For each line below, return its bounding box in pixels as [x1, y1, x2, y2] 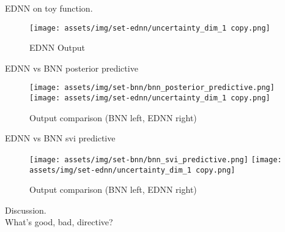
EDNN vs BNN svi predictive [5, 132, 116, 144]
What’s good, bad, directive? [5, 215, 113, 228]
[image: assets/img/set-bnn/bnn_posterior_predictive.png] [29, 83, 275, 92]
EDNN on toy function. [5, 2, 93, 14]
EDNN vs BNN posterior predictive [5, 61, 138, 74]
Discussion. [5, 203, 46, 216]
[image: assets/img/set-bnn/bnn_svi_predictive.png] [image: [29, 155, 282, 164]
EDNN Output [29, 41, 86, 54]
